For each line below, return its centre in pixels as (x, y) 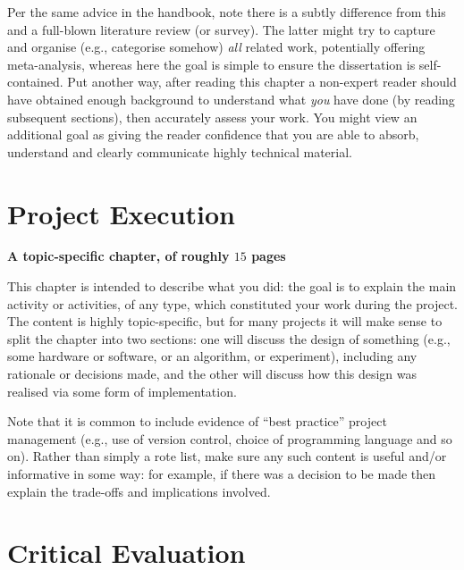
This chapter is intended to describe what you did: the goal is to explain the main (232, 286)
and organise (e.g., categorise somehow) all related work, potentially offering (216, 47)
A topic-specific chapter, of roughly (118, 256)
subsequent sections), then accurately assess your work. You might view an (212, 117)
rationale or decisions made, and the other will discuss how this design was (212, 374)
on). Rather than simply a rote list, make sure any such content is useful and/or (227, 456)
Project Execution (121, 213)
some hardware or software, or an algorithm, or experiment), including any (212, 356)
